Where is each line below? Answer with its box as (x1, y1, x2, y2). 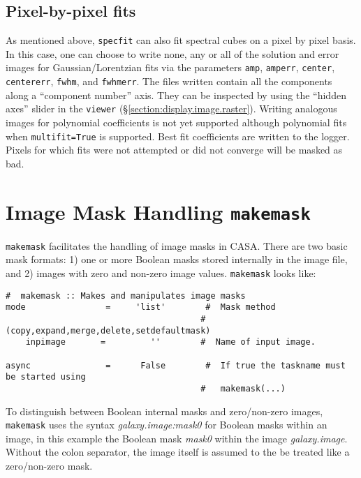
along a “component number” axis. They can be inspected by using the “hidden (6, 87, 346, 102)
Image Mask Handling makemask (6, 197, 311, 225)
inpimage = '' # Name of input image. (25, 337, 316, 348)
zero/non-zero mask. (6, 458, 93, 472)
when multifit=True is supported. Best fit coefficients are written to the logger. (6, 128, 350, 143)
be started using (6, 372, 86, 382)
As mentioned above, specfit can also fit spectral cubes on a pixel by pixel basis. (6, 33, 356, 47)
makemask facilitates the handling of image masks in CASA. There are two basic (6, 238, 348, 253)
